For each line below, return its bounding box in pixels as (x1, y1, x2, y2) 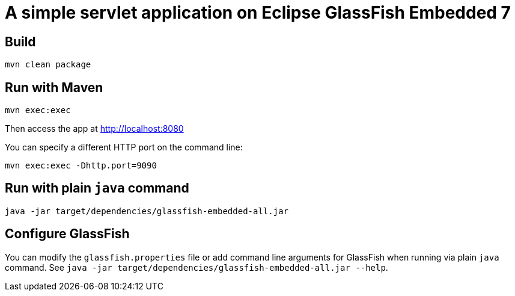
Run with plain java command (5, 180, 189, 196)
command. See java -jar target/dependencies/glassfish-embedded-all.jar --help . (5, 262, 388, 273)
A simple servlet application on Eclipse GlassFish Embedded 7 (5, 2, 511, 23)
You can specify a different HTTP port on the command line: (5, 142, 243, 153)
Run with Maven (5, 79, 103, 95)
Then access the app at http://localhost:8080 (5, 123, 184, 134)
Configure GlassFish (5, 226, 130, 242)
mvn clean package (5, 60, 91, 70)
